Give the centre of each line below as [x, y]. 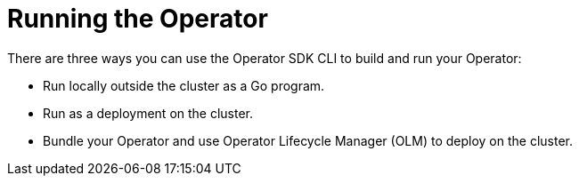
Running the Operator [138, 19]
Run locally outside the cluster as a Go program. [184, 85]
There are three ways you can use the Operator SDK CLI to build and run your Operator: [265, 58]
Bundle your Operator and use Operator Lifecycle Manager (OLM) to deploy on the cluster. [308, 140]
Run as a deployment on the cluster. [148, 113]
